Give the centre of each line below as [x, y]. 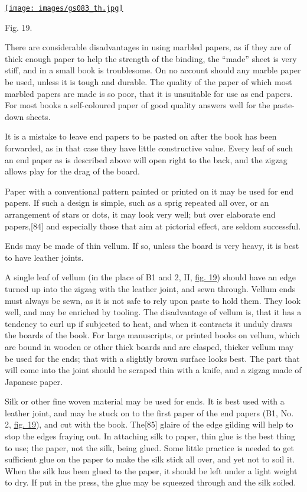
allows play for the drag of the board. [72, 171]
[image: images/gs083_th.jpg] [64, 8]
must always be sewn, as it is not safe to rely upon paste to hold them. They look [153, 300]
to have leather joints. [44, 257]
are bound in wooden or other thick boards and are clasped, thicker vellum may [149, 346]
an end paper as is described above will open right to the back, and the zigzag [146, 159]
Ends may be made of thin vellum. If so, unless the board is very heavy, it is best [152, 246]
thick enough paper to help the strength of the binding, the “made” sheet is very [151, 58]
